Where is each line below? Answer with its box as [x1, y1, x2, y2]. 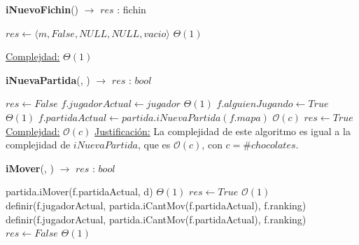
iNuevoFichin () [6, 2, 79, 16]
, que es [138, 137, 171, 152]
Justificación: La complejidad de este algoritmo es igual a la [94, 123, 351, 138]
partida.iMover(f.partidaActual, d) [6, 184, 153, 199]
